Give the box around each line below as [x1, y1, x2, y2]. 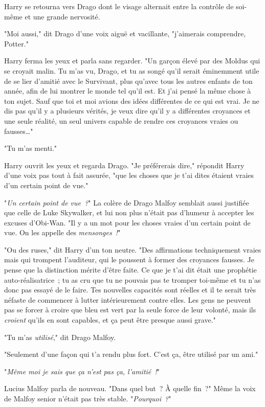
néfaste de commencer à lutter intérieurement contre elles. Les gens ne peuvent [4, 294, 251, 305]
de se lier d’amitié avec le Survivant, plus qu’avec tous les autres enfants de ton [4, 75, 253, 86]
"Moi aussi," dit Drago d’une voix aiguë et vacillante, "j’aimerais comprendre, [4, 28, 246, 39]
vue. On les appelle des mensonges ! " [4, 227, 121, 238]
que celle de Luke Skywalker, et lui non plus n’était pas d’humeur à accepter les [4, 207, 254, 218]
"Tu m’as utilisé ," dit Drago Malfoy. [4, 331, 116, 342]
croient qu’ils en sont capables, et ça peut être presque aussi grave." [4, 314, 216, 325]
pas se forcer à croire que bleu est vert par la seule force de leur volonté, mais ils [4, 304, 256, 315]
